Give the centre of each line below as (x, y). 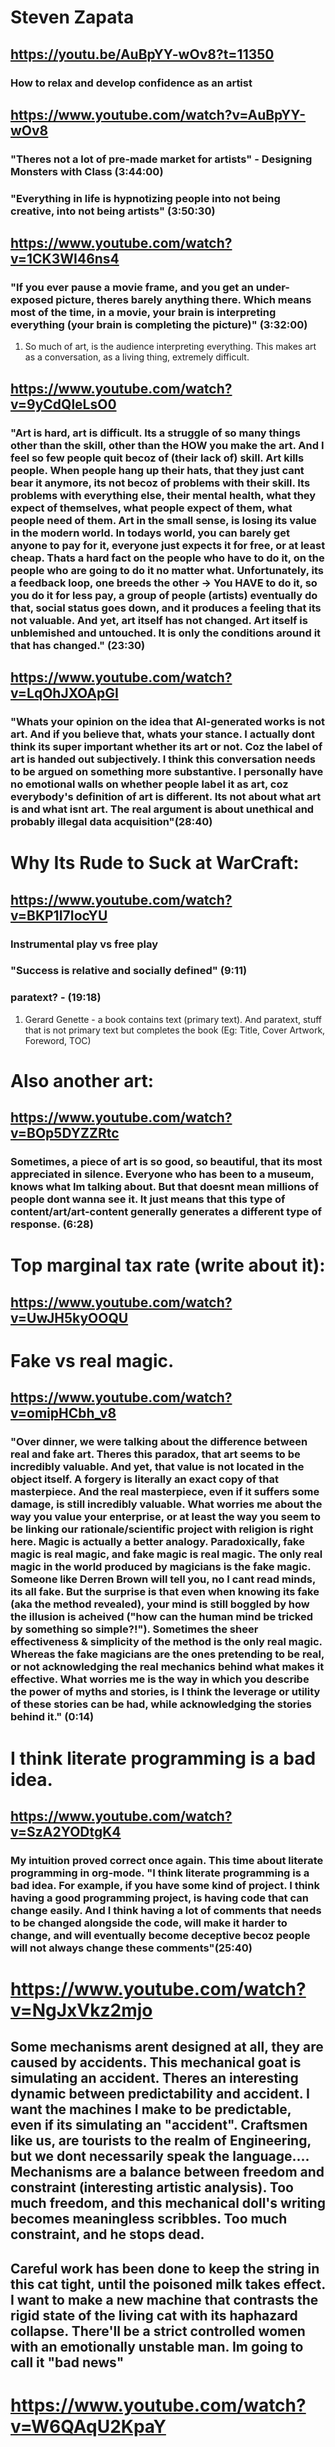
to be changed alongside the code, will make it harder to (149, 1923)
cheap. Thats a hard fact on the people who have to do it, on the (167, 558)
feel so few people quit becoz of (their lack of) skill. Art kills (157, 458)
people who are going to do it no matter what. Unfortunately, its (167, 570)
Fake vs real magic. (92, 1361)
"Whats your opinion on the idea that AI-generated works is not (167, 722)
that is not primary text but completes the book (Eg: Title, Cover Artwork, (175, 1030)
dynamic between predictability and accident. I (160, 2094)
